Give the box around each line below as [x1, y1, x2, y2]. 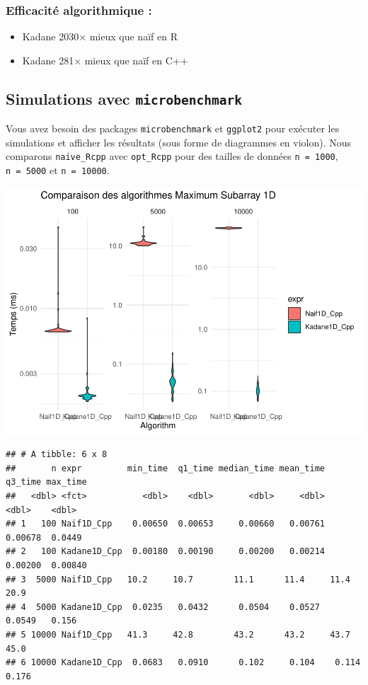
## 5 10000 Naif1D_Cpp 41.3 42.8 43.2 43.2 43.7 [6, 629, 350, 640]
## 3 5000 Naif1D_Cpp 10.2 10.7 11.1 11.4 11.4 [6, 574, 350, 585]
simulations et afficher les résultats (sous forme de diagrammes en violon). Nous [6, 134, 352, 149]
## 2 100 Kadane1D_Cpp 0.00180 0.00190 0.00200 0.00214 [6, 546, 326, 557]
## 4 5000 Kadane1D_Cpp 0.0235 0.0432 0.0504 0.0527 [6, 601, 320, 612]
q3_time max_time [6, 477, 87, 488]
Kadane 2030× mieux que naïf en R [22, 29, 178, 44]
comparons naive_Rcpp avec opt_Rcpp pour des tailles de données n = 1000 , [6, 149, 338, 163]
